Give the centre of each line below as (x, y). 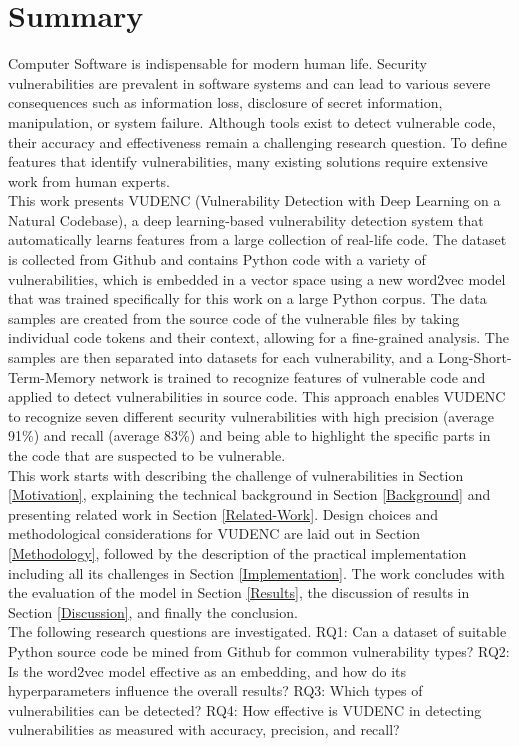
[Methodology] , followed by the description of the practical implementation (237, 552)
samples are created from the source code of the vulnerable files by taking (234, 317)
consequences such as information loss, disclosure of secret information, (225, 102)
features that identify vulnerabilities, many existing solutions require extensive (248, 161)
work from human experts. (89, 180)
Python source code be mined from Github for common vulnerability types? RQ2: (259, 650)
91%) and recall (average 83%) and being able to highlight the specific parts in (249, 435)
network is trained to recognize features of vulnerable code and (293, 376)
